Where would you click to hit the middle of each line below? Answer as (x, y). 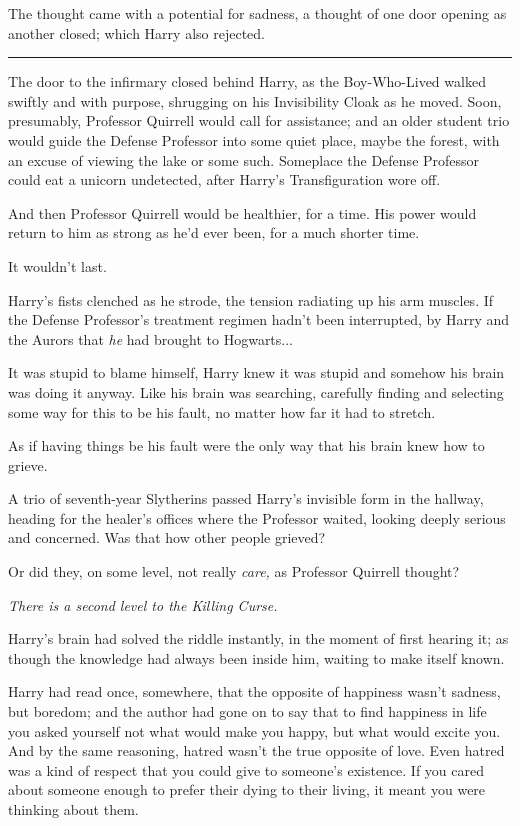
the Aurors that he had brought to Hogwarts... (151, 338)
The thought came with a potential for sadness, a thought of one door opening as (257, 13)
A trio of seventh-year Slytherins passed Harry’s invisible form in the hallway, (246, 498)
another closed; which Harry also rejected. (136, 32)
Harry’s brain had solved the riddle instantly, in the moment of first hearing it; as (258, 638)
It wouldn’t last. (57, 265)
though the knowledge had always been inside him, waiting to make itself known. (256, 657)
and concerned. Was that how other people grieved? (167, 537)
